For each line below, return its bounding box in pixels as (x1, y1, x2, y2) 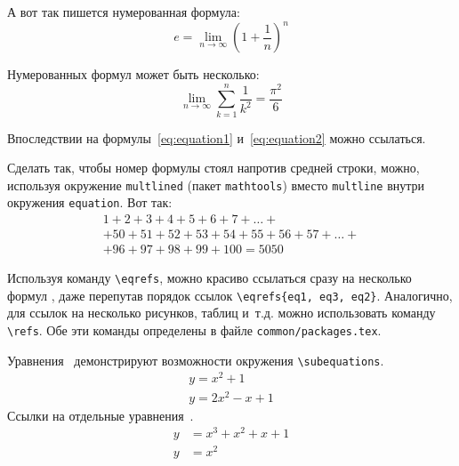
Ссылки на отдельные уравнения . (7, 406, 194, 424)
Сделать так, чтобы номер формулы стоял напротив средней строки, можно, (7, 158, 420, 177)
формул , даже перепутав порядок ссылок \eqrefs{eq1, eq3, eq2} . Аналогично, (7, 285, 453, 304)
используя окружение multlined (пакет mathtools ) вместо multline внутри (7, 175, 425, 194)
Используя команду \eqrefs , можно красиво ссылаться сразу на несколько (7, 269, 412, 287)
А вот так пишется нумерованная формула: (7, 3, 240, 20)
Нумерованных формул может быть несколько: (7, 65, 260, 84)
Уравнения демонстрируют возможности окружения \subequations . (7, 350, 384, 369)
